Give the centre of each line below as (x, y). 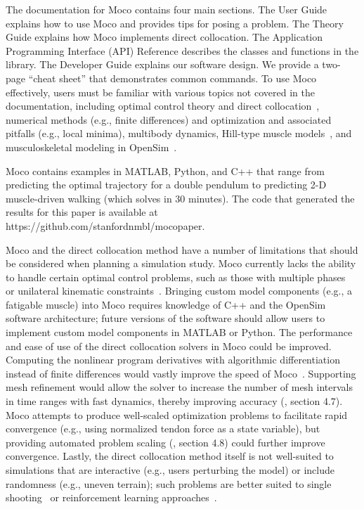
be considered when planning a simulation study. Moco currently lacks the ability (181, 263)
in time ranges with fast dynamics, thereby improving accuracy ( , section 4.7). (174, 401)
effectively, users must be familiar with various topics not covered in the (160, 92)
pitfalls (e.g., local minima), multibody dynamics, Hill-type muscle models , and (179, 133)
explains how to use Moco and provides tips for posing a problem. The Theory (175, 23)
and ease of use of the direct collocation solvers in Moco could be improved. (169, 346)
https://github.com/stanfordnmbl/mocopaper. (105, 225)
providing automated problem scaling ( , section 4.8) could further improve (165, 442)
